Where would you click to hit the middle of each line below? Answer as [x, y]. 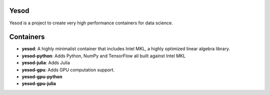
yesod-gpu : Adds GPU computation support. [68, 70]
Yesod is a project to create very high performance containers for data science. [91, 23]
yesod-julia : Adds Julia [46, 63]
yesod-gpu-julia [39, 84]
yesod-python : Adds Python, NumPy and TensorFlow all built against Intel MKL [104, 56]
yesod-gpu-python [42, 77]
